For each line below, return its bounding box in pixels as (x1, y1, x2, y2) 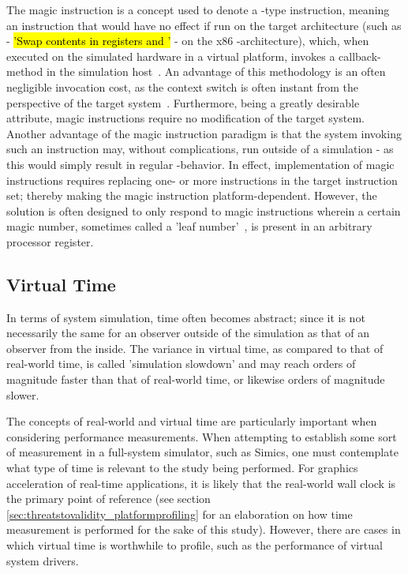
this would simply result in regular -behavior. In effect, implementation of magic (6, 156, 395, 172)
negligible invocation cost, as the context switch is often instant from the (6, 78, 359, 95)
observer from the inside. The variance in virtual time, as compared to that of (6, 340, 384, 356)
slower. (6, 386, 39, 403)
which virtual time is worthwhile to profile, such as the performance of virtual (6, 537, 383, 553)
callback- (339, 47, 381, 64)
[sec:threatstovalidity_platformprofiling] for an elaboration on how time (6, 505, 353, 522)
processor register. (6, 233, 94, 249)
